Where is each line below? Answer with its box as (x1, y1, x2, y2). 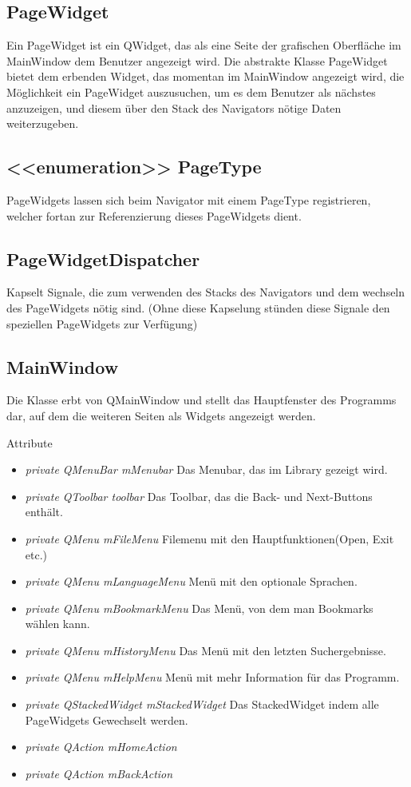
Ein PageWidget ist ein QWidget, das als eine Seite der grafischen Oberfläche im (6, 37, 401, 54)
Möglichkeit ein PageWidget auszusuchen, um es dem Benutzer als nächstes (6, 83, 376, 100)
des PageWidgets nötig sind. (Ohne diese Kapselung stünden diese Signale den (6, 299, 390, 316)
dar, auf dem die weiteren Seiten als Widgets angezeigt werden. (6, 407, 316, 423)
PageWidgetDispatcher (6, 246, 200, 271)
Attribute (6, 434, 53, 451)
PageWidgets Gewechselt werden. (25, 711, 188, 728)
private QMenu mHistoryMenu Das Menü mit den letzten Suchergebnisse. (25, 642, 386, 658)
